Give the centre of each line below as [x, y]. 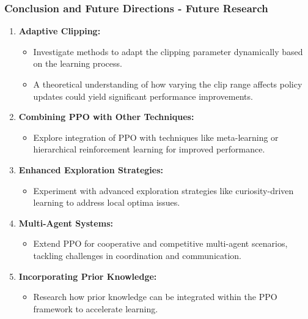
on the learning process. [78, 63]
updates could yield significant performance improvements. [143, 96]
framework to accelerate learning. [96, 308]
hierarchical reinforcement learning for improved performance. [149, 149]
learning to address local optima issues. [107, 202]
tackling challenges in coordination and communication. [137, 255]
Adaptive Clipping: [60, 31]
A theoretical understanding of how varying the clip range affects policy [168, 84]
